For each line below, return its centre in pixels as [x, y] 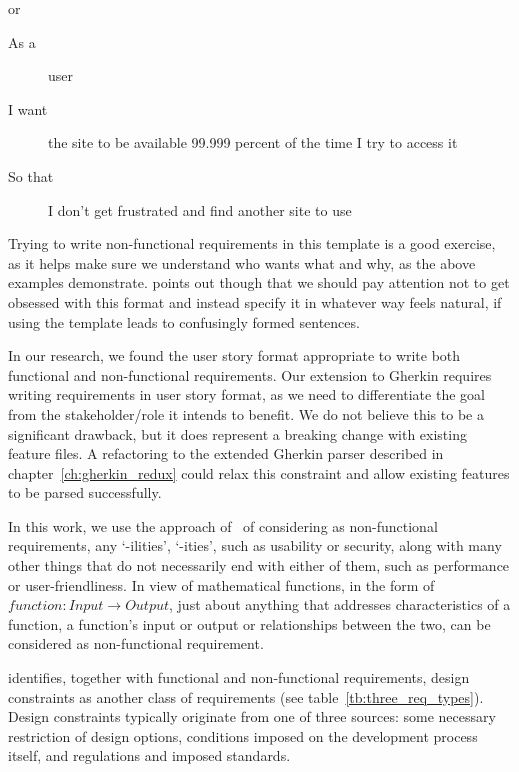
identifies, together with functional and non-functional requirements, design [239, 677]
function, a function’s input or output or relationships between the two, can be [249, 623]
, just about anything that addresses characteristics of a [340, 604]
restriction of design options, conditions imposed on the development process [243, 735]
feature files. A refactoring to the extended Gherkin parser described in [226, 453]
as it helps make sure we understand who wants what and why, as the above [242, 262]
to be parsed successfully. [85, 492]
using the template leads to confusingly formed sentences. [184, 321]
